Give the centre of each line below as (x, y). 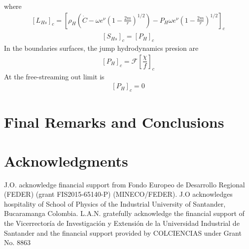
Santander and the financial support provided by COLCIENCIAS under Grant (123, 232)
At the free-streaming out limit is (54, 76)
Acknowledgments (66, 160)
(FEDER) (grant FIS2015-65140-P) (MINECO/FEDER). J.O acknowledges (118, 194)
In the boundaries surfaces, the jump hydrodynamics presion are (101, 48)
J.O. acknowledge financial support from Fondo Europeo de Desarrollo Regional (124, 184)
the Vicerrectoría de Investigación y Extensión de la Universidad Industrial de (122, 223)
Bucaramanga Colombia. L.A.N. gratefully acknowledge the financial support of (124, 213)
